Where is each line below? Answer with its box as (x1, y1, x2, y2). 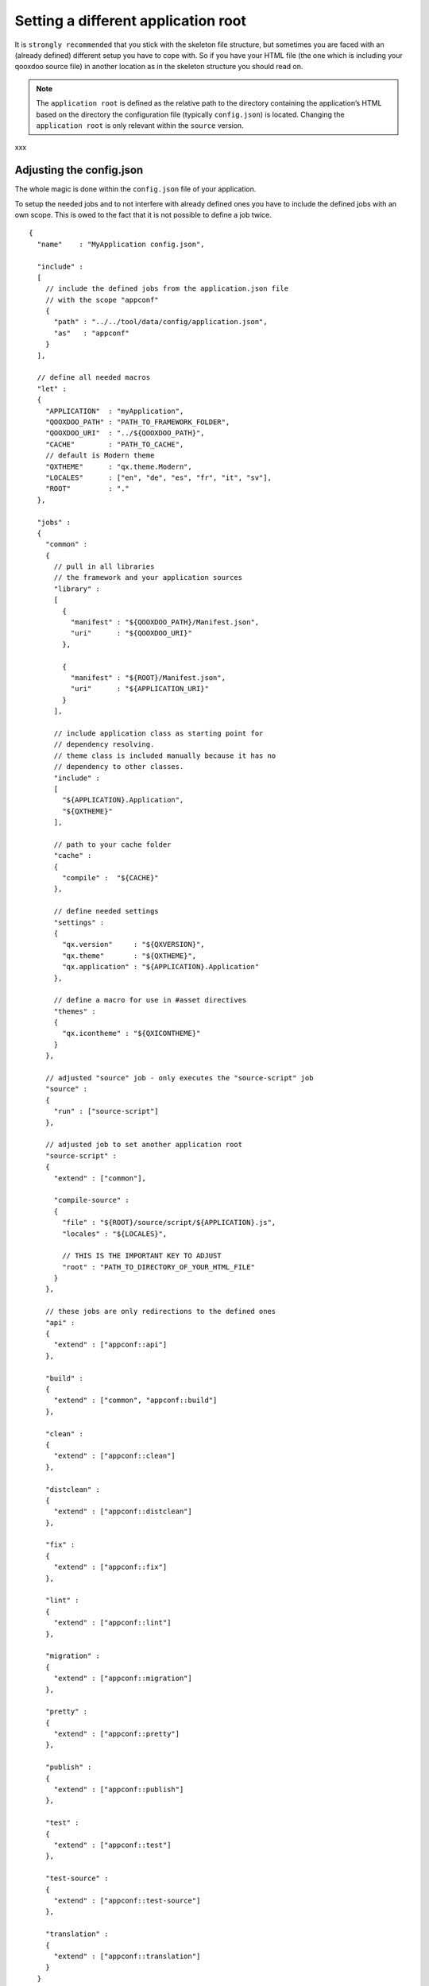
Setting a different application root (14, 12, 246, 29)
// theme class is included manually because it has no (53, 751, 276, 760)
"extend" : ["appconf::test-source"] (53, 1895, 201, 1905)
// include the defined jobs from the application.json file (44, 284, 289, 293)
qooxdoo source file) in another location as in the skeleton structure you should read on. (14, 62, 303, 71)
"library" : (53, 584, 101, 593)
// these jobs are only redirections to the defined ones (44, 1307, 276, 1316)
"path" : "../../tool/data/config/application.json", (53, 318, 268, 326)
